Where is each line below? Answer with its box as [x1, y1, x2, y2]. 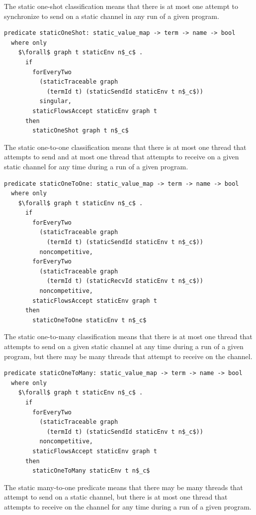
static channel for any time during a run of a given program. [4, 161, 188, 171]
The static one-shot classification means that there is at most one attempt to [4, 1, 239, 11]
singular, [39, 98, 72, 105]
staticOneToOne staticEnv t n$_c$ [32, 316, 147, 324]
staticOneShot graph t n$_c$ [32, 127, 129, 134]
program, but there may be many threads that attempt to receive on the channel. [4, 351, 253, 361]
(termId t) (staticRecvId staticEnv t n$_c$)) [46, 277, 203, 285]
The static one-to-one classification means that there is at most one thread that [4, 141, 247, 152]
